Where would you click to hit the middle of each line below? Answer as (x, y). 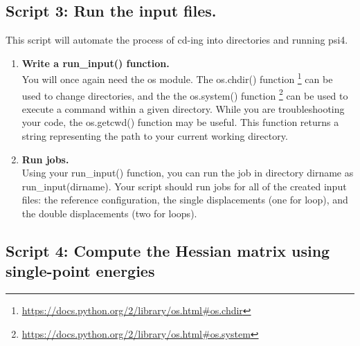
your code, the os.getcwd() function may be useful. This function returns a (180, 122)
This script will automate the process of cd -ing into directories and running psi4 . (177, 40)
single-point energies (80, 271)
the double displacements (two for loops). (109, 213)
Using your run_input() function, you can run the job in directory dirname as (188, 173)
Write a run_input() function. (96, 63)
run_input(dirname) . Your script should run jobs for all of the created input (184, 186)
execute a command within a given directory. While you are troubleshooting (183, 108)
